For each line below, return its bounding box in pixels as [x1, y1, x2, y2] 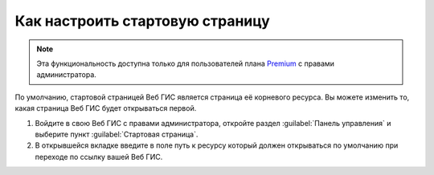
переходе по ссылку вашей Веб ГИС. [35, 152, 163, 161]
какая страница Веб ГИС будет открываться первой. [14, 104, 197, 113]
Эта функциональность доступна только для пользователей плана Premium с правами [36, 59, 335, 68]
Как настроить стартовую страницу [14, 12, 271, 30]
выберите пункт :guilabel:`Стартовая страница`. [35, 129, 199, 139]
